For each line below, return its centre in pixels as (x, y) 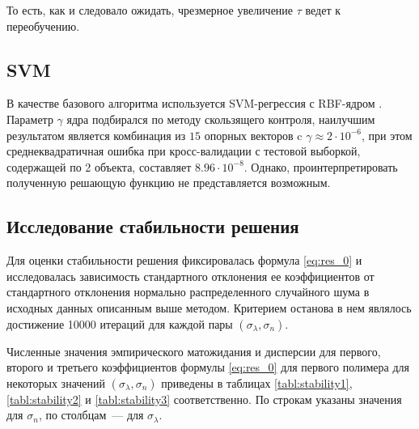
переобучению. (43, 25)
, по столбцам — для (91, 415)
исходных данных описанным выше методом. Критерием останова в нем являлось (209, 307)
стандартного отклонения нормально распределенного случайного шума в (188, 292)
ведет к (323, 10)
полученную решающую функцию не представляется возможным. (169, 183)
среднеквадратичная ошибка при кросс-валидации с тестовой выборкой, (184, 151)
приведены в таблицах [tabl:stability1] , (257, 382)
